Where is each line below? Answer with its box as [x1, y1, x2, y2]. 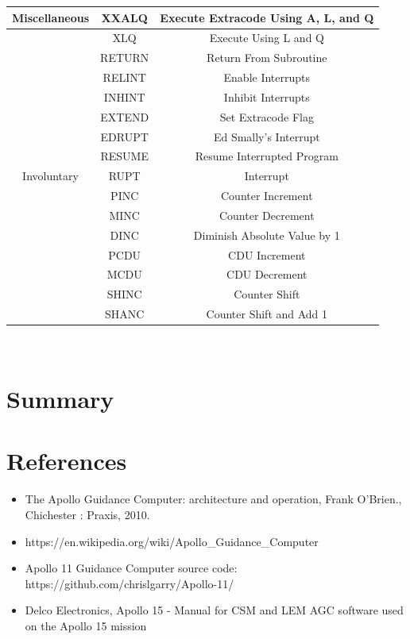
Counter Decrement [219, 206, 315, 223]
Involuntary [22, 167, 79, 184]
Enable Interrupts [223, 69, 311, 86]
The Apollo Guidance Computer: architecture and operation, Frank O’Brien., [25, 491, 402, 507]
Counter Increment [221, 187, 313, 204]
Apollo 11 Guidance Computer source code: [25, 560, 238, 576]
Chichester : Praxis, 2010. [25, 506, 150, 522]
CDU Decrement [226, 266, 307, 283]
